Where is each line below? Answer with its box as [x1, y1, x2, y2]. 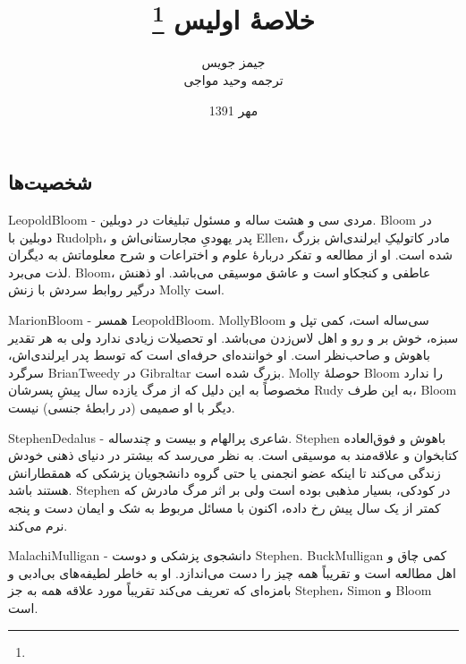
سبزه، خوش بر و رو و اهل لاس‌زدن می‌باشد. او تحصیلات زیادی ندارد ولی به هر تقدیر [8, 328, 459, 346]
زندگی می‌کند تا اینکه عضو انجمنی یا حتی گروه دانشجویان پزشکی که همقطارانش [8, 463, 441, 481]
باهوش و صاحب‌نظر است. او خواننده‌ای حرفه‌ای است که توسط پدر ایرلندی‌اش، [8, 345, 430, 364]
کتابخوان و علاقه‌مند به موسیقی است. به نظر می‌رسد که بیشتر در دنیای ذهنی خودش [8, 446, 459, 464]
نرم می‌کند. [8, 515, 68, 534]
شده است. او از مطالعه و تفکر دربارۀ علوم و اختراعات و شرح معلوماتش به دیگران [8, 245, 453, 264]
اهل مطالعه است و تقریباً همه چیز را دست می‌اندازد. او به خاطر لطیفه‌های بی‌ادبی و [8, 563, 456, 582]
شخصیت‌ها [8, 168, 92, 196]
